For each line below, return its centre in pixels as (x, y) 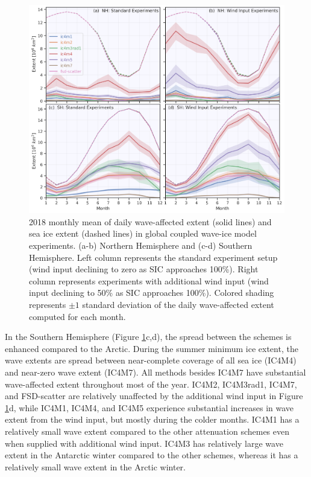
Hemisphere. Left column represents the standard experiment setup (153, 257)
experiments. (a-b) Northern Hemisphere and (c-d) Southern (141, 245)
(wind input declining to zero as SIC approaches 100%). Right (144, 269)
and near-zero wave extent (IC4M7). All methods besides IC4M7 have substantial (155, 372)
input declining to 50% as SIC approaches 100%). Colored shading (152, 293)
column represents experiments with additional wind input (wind (149, 280)
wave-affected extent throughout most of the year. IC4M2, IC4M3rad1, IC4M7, (151, 384)
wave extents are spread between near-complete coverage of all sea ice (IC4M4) (151, 360)
